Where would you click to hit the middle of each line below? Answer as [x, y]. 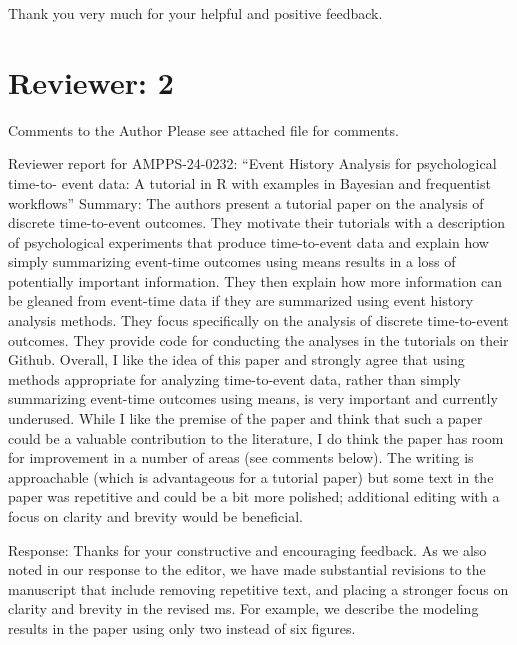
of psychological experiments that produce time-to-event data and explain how [248, 241]
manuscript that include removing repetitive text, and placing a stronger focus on [258, 588]
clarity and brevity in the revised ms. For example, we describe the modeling [243, 608]
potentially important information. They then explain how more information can [255, 280]
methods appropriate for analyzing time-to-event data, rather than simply [234, 378]
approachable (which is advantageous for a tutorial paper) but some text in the [251, 476]
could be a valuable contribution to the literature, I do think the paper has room [256, 437]
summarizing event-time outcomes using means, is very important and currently [253, 398]
